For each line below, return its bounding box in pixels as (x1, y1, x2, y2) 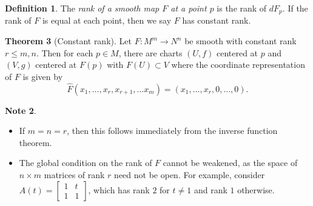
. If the (282, 2, 308, 14)
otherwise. (237, 183, 275, 196)
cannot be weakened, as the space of (163, 156, 298, 169)
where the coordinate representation (171, 58, 305, 71)
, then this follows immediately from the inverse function (67, 124, 278, 137)
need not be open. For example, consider (114, 168, 265, 181)
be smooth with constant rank (184, 35, 297, 47)
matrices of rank (44, 168, 105, 181)
